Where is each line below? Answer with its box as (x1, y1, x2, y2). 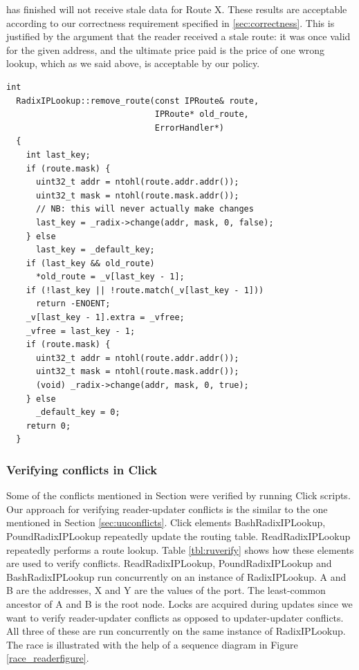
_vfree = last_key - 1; (26, 326, 136, 336)
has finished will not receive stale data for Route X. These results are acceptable (6, 2, 347, 16)
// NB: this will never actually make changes (35, 204, 254, 214)
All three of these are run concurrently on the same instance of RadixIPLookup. (6, 624, 346, 638)
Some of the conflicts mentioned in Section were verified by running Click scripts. (6, 488, 351, 503)
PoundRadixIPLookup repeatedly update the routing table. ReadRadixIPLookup (6, 529, 351, 543)
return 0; (26, 420, 71, 431)
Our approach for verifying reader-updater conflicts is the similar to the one (6, 501, 328, 516)
